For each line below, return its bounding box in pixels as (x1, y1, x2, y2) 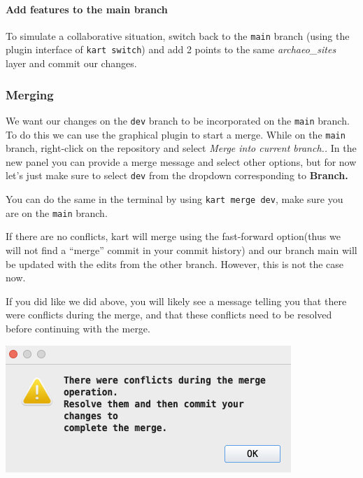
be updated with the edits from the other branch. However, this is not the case (6, 256, 344, 271)
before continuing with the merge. (6, 321, 150, 335)
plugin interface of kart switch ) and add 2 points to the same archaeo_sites (6, 42, 336, 57)
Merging (6, 85, 54, 103)
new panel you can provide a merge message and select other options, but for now (6, 154, 357, 169)
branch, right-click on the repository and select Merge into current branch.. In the (6, 141, 357, 155)
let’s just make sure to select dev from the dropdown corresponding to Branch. (6, 168, 348, 183)
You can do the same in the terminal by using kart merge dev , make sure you (6, 192, 343, 206)
